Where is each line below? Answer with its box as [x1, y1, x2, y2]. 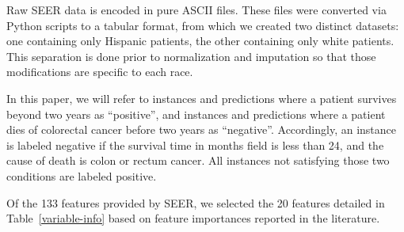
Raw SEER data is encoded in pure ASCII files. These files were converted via [6, 2, 387, 17]
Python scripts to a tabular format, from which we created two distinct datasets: [6, 17, 399, 33]
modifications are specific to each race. [6, 63, 193, 80]
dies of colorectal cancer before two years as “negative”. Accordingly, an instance [6, 121, 396, 138]
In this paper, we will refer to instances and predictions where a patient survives [6, 89, 397, 106]
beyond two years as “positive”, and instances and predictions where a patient [6, 105, 386, 122]
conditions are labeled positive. [6, 167, 157, 184]
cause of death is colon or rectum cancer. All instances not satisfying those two [6, 152, 390, 169]
